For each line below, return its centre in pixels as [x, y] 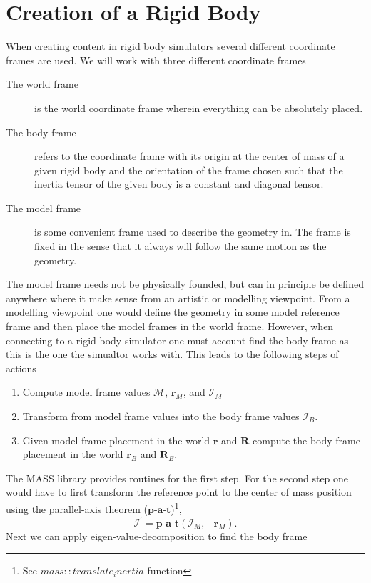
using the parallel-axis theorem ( [77, 508]
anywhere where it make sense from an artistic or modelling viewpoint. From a [178, 298]
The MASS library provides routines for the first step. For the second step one [177, 478]
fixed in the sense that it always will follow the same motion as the [181, 246]
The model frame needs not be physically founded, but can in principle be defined [185, 284]
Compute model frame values [86, 392]
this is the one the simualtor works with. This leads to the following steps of [172, 354]
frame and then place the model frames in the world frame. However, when [170, 326]
